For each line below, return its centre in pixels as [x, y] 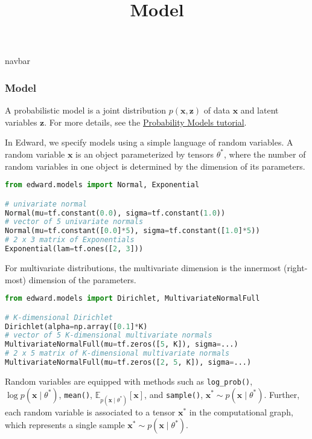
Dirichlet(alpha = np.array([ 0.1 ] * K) [76, 326]
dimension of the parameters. [82, 279]
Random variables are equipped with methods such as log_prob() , [129, 381]
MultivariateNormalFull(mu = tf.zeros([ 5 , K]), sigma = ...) [122, 344]
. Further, [282, 394]
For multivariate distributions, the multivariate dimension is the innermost [143, 267]
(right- [296, 267]
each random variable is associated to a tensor [90, 412]
